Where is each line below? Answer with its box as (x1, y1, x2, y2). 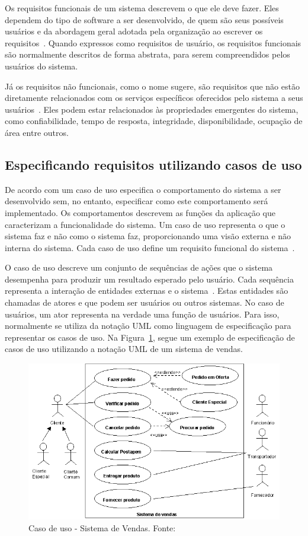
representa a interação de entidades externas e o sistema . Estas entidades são (5, 284, 288, 297)
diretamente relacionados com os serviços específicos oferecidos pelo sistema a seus (5, 91, 303, 104)
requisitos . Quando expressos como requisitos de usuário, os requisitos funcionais (5, 36, 301, 49)
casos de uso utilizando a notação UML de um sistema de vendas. (5, 342, 243, 355)
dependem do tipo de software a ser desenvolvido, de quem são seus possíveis (5, 13, 284, 26)
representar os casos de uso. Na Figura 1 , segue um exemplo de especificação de (5, 331, 295, 343)
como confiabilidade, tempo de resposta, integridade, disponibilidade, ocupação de (5, 115, 303, 127)
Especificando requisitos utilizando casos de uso (5, 155, 302, 173)
